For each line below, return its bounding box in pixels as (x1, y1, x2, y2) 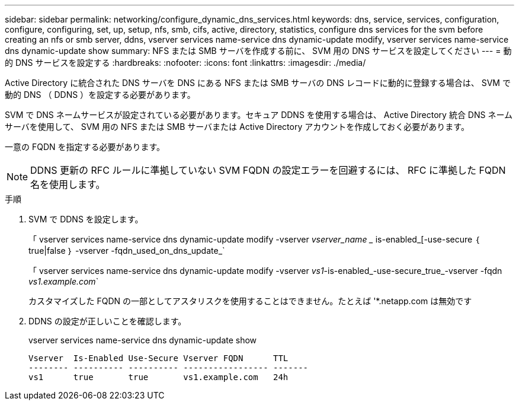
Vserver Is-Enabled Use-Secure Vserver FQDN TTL (28, 353, 289, 363)
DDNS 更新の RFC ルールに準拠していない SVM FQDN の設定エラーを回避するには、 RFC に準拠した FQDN (30, 164, 506, 176)
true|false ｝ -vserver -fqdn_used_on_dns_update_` (28, 245, 225, 256)
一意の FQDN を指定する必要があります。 (5, 142, 165, 152)
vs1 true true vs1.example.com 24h (28, 372, 289, 382)
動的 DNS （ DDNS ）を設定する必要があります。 (5, 90, 196, 100)
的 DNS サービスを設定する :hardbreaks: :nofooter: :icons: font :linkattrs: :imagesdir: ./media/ (5, 58, 366, 68)
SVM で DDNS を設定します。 (28, 214, 143, 224)
